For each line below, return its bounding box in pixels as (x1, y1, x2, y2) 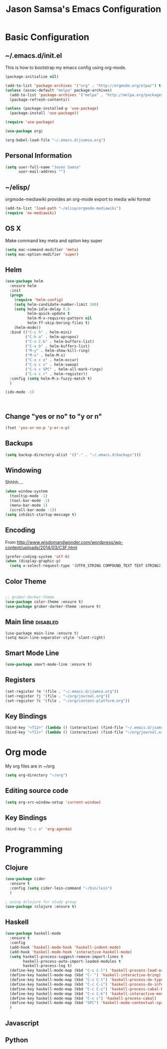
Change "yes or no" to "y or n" (5, 412, 102, 420)
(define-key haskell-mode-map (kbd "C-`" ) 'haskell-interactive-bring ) (9, 973, 162, 978)
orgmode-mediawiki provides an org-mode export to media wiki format (5, 196, 151, 202)
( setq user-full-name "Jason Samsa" (5, 164, 81, 170)
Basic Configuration (5, 31, 89, 43)
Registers (5, 676, 36, 684)
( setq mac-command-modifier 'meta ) (5, 247, 79, 252)
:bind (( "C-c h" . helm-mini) (9, 330, 72, 335)
